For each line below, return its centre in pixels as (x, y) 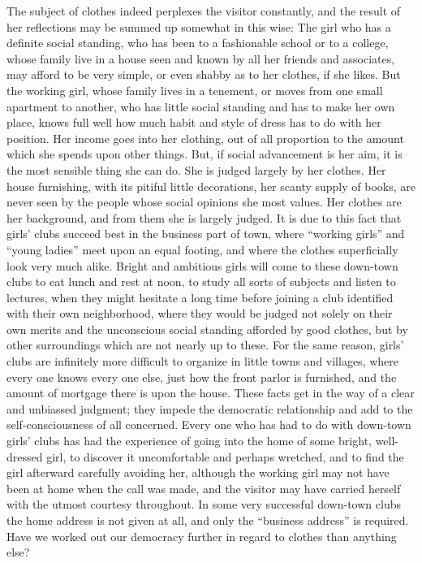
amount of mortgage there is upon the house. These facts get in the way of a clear (211, 393)
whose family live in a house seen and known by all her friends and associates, (201, 58)
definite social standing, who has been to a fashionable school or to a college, (198, 43)
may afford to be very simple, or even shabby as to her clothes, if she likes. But (204, 74)
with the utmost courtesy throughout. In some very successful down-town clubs (204, 504)
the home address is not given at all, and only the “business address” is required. (208, 520)
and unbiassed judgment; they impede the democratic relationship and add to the (210, 408)
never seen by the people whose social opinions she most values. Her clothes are (204, 202)
